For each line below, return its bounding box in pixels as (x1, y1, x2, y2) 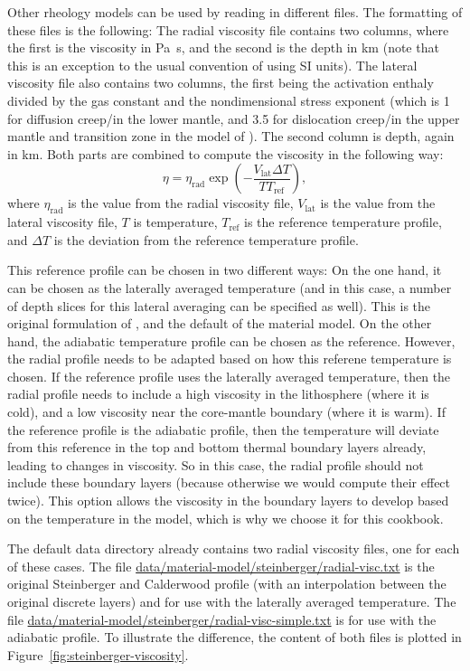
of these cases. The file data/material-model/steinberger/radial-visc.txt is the (7, 556, 435, 575)
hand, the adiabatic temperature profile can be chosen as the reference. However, (7, 331, 456, 350)
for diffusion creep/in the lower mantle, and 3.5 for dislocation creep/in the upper (7, 109, 460, 128)
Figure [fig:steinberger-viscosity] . (7, 645, 189, 664)
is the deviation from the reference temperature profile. (53, 230, 359, 249)
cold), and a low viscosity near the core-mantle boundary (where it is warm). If (7, 402, 446, 421)
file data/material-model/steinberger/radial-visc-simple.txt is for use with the (7, 610, 437, 628)
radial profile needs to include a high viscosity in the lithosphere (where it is (7, 384, 429, 403)
